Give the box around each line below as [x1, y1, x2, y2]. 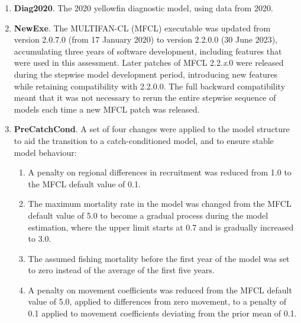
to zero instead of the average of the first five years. [28, 264, 215, 276]
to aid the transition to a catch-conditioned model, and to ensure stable [14, 134, 274, 146]
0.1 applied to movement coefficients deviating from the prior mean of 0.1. [28, 307, 297, 319]
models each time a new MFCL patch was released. [14, 103, 200, 115]
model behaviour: [14, 146, 77, 158]
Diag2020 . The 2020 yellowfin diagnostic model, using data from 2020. [14, 2, 273, 14]
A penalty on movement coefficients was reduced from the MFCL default [28, 283, 292, 296]
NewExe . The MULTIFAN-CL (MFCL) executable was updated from [14, 21, 271, 34]
